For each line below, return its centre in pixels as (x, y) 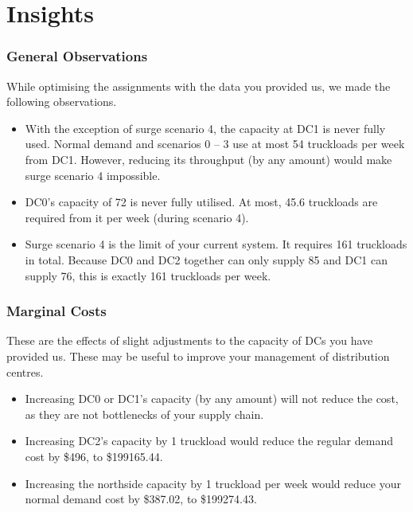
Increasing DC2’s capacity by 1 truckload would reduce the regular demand (209, 441)
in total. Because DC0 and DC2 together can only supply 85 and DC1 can (206, 259)
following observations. (62, 102)
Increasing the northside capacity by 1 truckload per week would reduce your (213, 483)
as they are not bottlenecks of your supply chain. (144, 414)
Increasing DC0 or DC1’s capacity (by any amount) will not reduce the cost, (212, 399)
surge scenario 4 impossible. (93, 175)
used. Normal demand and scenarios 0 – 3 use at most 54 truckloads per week (215, 144)
